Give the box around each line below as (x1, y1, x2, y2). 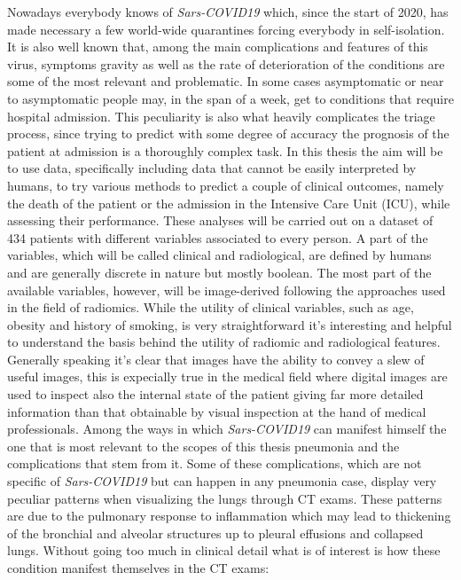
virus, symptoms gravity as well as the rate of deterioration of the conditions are (7, 54, 445, 73)
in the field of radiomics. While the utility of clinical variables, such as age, (7, 298, 414, 317)
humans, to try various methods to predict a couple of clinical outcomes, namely (7, 176, 444, 194)
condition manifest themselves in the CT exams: (7, 559, 270, 576)
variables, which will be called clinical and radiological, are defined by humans (7, 246, 432, 264)
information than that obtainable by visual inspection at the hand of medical (7, 402, 426, 420)
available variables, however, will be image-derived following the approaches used (7, 280, 446, 299)
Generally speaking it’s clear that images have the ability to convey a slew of (7, 349, 425, 368)
